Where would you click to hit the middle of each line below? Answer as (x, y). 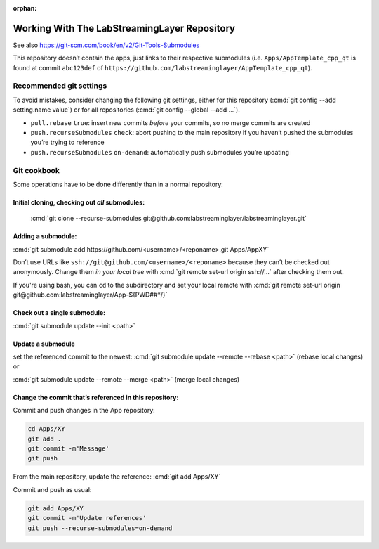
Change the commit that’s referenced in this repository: (96, 397)
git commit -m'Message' (69, 448)
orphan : (25, 8)
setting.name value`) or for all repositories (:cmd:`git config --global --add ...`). (126, 110)
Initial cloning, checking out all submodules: (79, 202)
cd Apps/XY (46, 429)
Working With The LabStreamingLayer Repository (124, 28)
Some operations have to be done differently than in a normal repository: (118, 184)
